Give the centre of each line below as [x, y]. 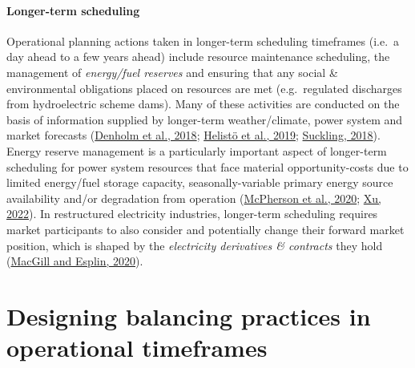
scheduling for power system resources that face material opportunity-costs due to [207, 166]
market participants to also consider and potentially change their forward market [205, 229]
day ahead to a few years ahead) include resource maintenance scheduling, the [198, 57]
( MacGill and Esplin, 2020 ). [75, 261]
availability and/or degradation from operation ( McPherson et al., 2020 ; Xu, [194, 198]
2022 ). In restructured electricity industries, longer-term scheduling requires [192, 214]
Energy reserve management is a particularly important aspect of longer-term [197, 150]
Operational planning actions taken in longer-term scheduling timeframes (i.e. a [203, 40]
